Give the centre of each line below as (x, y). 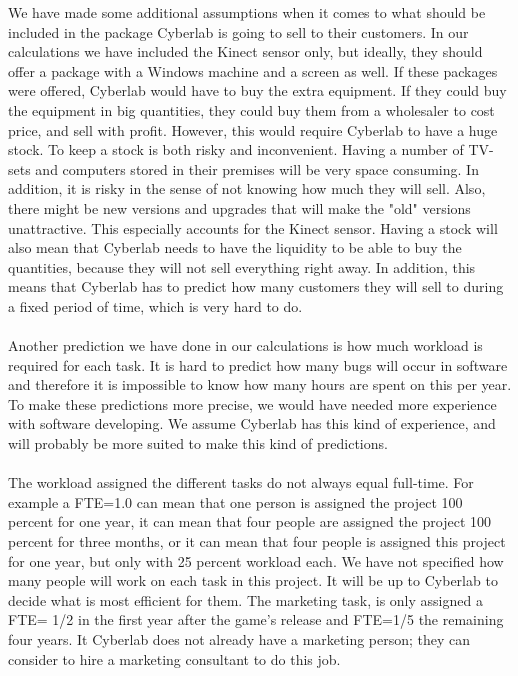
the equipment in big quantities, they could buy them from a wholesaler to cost (251, 109)
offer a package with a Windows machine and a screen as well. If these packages (253, 70)
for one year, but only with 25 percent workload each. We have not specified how (256, 560)
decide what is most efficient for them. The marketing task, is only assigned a (245, 599)
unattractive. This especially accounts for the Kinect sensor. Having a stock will (253, 227)
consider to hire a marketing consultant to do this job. (174, 658)
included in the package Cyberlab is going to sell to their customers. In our (238, 31)
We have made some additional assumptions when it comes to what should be (247, 12)
